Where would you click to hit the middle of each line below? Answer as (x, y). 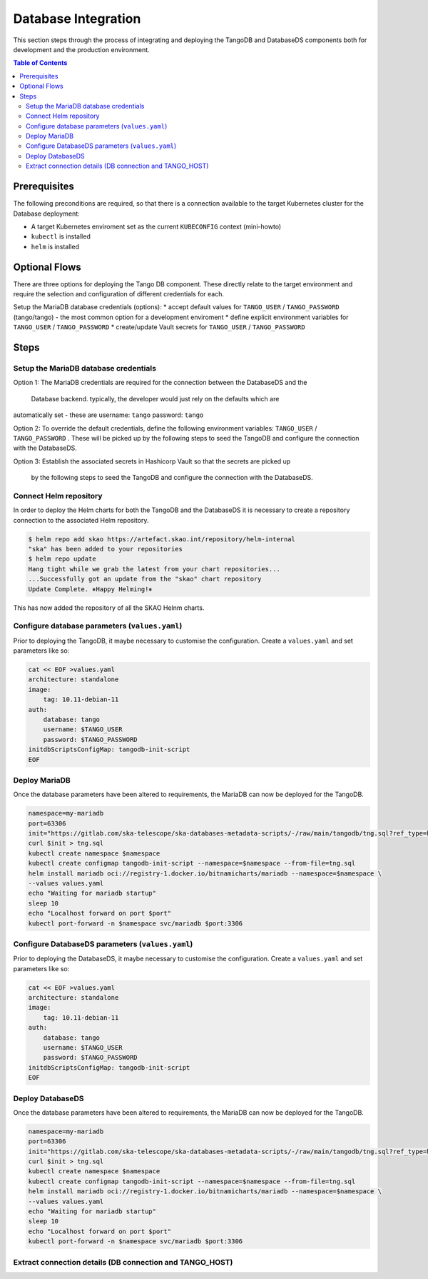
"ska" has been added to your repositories (106, 549)
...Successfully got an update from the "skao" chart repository (145, 579)
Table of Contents (40, 63)
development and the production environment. (81, 49)
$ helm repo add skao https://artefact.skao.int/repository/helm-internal (162, 539)
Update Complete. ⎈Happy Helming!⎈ (90, 589)
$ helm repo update (62, 559)
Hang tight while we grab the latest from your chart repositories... (154, 569)
